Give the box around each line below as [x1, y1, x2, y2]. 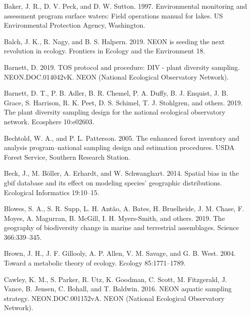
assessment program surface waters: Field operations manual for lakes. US [4, 10, 223, 20]
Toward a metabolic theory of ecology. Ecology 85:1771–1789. [4, 258, 186, 268]
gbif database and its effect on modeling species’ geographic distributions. [4, 177, 222, 187]
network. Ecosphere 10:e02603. [4, 116, 94, 126]
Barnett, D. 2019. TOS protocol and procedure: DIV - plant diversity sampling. [4, 62, 240, 72]
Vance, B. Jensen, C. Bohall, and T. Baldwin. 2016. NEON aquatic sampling [4, 283, 232, 294]
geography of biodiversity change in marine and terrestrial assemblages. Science [4, 222, 239, 233]
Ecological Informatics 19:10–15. [4, 187, 100, 197]
